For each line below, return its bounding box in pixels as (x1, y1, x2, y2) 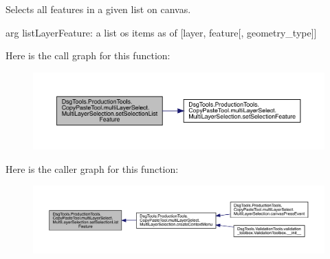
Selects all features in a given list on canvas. (5, 2, 191, 16)
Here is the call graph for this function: (5, 48, 170, 63)
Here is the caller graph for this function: (5, 161, 179, 176)
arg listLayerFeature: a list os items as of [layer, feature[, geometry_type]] (5, 25, 317, 39)
